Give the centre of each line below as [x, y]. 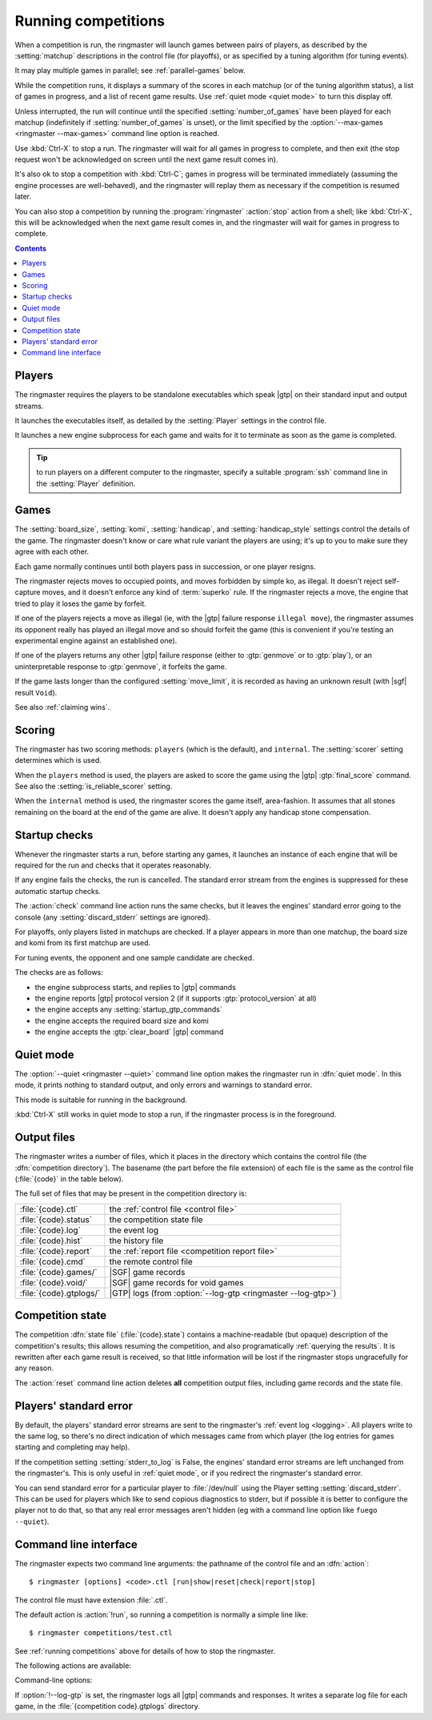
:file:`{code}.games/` [58, 1272]
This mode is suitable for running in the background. [101, 1100]
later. [23, 197]
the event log [134, 1230]
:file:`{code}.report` [56, 1251]
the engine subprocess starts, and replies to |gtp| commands [135, 987]
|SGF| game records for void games [176, 1282]
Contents [31, 248]
